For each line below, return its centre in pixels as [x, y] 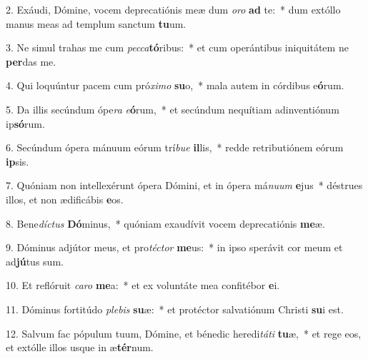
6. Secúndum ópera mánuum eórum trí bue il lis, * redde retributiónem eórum [175, 147]
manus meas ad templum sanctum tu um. [96, 23]
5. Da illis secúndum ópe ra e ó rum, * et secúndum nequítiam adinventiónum [173, 109]
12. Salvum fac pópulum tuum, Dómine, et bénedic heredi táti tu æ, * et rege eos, [184, 333]
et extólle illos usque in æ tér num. [80, 347]
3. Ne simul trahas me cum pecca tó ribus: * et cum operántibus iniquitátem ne [177, 47]
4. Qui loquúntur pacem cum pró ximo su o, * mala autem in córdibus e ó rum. [175, 85]
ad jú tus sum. [35, 261]
